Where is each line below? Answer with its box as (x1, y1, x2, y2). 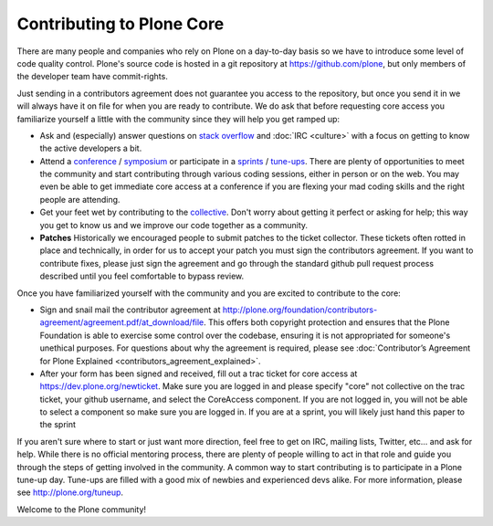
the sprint (39, 419, 77, 430)
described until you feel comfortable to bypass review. (39, 270, 245, 282)
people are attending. (39, 194, 121, 205)
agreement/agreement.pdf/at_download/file (39, 317, 205, 328)
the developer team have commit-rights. (16, 71, 168, 82)
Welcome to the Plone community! (16, 503, 146, 515)
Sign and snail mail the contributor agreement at (39, 304, 221, 315)
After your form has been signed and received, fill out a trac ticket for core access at (39, 368, 358, 379)
